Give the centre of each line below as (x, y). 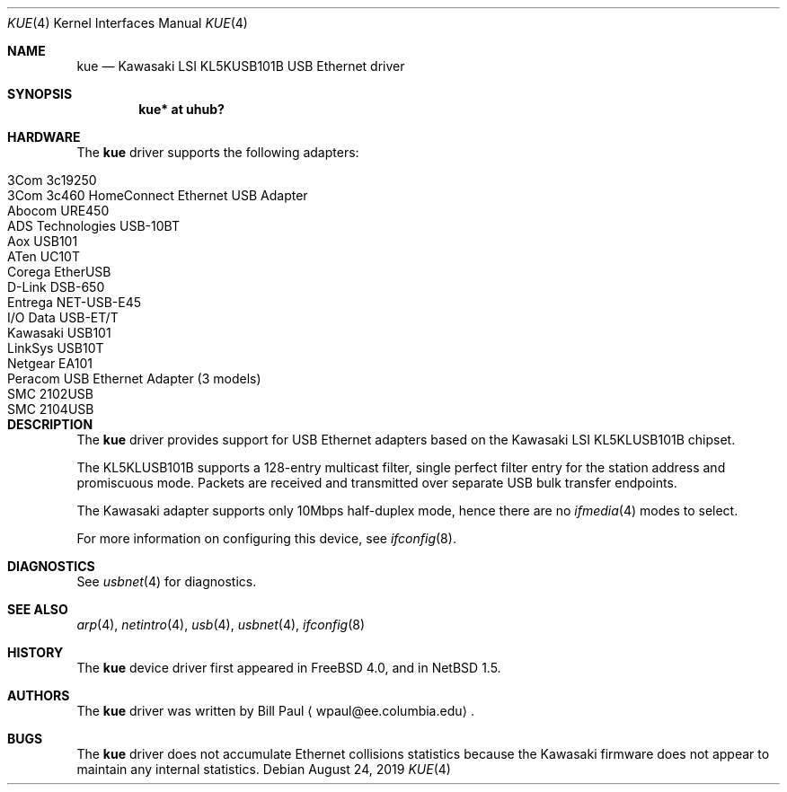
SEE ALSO (38, 609)
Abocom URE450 (58, 211)
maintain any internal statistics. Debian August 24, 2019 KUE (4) (264, 769)
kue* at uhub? (181, 109)
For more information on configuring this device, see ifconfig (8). (266, 538)
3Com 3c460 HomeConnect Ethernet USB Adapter (158, 195)
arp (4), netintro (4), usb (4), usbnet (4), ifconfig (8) (221, 625)
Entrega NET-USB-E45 (75, 302)
